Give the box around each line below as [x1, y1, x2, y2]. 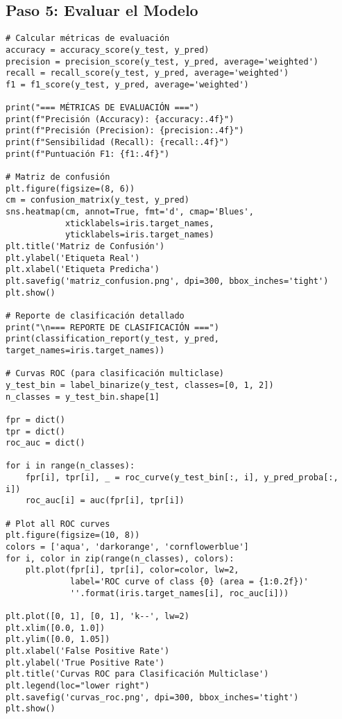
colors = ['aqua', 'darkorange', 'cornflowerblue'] [6, 542, 249, 552]
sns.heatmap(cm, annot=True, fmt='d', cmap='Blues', [6, 207, 254, 217]
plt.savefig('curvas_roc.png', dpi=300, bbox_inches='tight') [6, 692, 299, 702]
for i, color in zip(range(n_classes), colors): [6, 553, 234, 564]
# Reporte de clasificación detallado [6, 310, 185, 321]
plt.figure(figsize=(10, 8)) [6, 530, 140, 541]
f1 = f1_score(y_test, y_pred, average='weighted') [6, 79, 249, 90]
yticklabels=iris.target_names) [65, 230, 214, 240]
